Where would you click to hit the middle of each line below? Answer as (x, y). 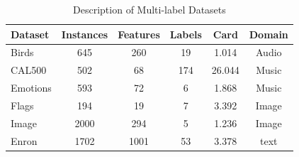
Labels (186, 34)
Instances (85, 34)
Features (139, 34)
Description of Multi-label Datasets (149, 9)
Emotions (31, 88)
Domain (269, 34)
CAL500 (29, 70)
